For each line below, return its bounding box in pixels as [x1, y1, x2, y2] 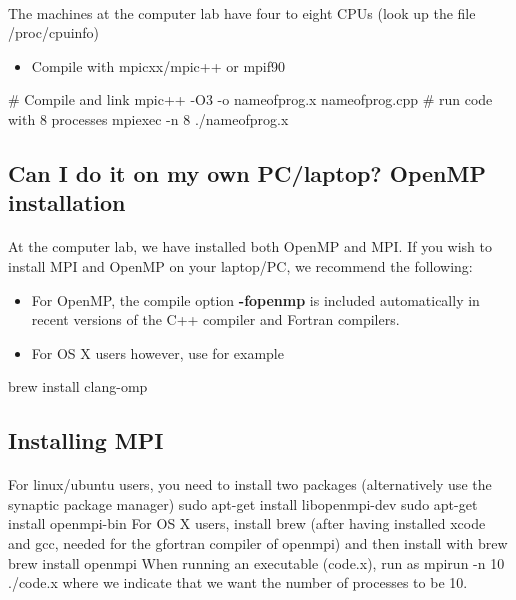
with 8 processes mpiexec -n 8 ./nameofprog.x [8, 108, 289, 129]
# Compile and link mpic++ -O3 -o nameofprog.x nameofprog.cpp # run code [8, 89, 493, 110]
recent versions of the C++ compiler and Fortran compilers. [31, 309, 400, 330]
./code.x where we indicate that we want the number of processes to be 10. [8, 572, 468, 593]
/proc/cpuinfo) [8, 22, 100, 43]
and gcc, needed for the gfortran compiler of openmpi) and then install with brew [8, 533, 508, 554]
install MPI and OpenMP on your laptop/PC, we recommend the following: [8, 255, 473, 276]
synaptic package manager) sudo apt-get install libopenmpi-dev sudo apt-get [8, 493, 478, 514]
